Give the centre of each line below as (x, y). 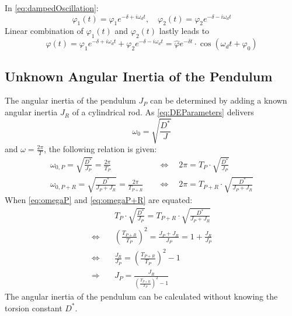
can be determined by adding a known (219, 100)
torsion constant (34, 308)
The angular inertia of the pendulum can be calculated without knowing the (141, 296)
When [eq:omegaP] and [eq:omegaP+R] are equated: (99, 200)
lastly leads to (184, 31)
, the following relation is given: (100, 149)
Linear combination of (44, 31)
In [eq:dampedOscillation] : (52, 8)
